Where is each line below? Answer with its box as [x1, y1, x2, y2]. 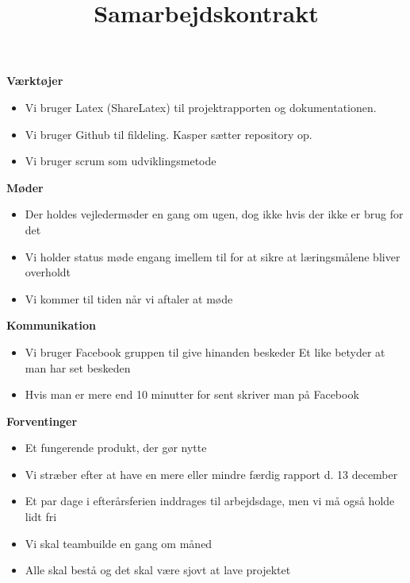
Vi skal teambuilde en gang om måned [25, 535, 213, 551]
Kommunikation [6, 317, 96, 334]
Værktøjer [6, 72, 63, 89]
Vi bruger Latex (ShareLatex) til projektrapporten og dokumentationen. [25, 98, 377, 115]
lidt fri [25, 508, 57, 525]
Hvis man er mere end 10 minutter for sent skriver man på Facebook [25, 386, 359, 403]
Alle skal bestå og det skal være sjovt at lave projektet [25, 562, 291, 578]
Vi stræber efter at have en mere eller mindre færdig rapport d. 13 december [25, 465, 398, 482]
